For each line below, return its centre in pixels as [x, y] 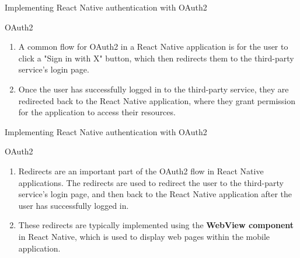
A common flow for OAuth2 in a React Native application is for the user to [153, 47]
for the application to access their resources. [97, 112]
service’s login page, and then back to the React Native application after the [155, 194]
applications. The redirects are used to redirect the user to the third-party [151, 182]
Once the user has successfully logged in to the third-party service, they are [154, 89]
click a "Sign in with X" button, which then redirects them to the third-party [156, 58]
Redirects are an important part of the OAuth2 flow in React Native [141, 171]
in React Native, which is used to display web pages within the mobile [144, 236]
